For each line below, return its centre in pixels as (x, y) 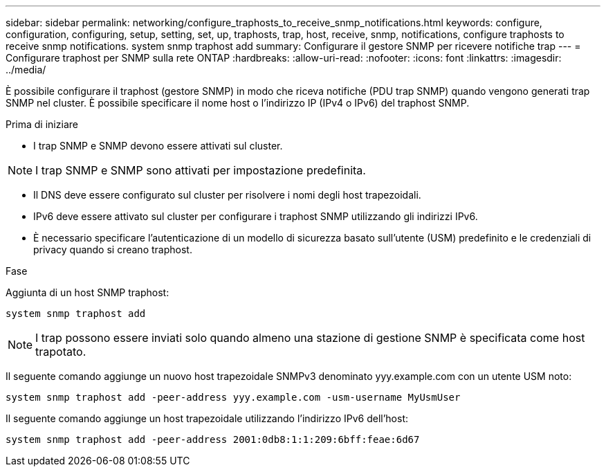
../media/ (26, 70)
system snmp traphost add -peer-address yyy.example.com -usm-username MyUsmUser (233, 397)
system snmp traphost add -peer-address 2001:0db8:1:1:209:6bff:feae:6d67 (213, 439)
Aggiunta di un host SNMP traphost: (88, 292)
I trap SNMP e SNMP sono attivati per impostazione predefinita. (201, 170)
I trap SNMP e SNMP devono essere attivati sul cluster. (158, 146)
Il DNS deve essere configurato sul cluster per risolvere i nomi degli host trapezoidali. (227, 195)
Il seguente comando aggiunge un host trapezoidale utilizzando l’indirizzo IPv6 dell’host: (207, 418)
